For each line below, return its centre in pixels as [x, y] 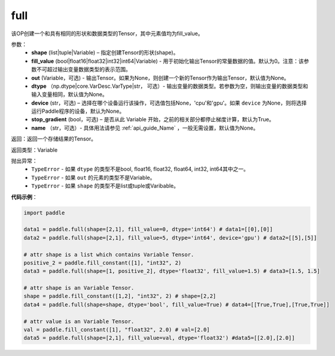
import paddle [44, 213]
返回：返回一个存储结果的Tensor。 [54, 139]
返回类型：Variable [34, 150]
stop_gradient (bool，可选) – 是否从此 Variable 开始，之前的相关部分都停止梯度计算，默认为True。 [153, 119]
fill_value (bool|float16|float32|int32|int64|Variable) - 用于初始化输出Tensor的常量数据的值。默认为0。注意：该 [168, 61]
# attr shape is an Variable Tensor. [79, 288]
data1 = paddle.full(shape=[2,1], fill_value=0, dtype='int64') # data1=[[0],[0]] [148, 229]
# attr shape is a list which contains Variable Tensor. [109, 254]
